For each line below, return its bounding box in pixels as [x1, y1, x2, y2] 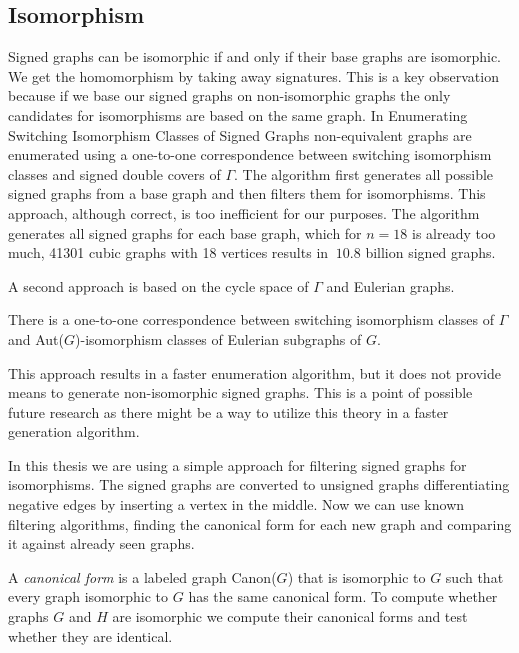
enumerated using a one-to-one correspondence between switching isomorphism [8, 144, 492, 165]
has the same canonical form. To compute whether [188, 586, 498, 607]
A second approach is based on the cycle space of [8, 275, 309, 296]
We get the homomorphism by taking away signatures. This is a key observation [8, 65, 499, 86]
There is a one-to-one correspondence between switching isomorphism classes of [8, 309, 495, 330]
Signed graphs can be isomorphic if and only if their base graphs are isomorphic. [8, 46, 501, 67]
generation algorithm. [8, 421, 140, 442]
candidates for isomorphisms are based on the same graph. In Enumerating [8, 104, 468, 125]
